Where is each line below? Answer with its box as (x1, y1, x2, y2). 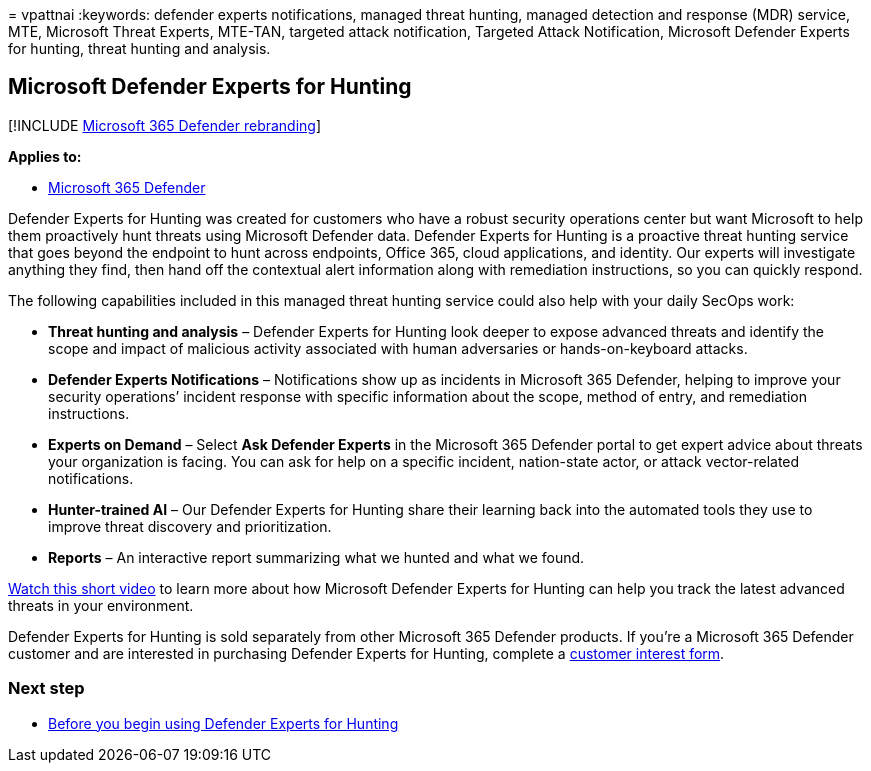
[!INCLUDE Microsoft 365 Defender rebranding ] (8, 116, 322, 134)
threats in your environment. (8, 596, 194, 614)
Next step (8, 678, 85, 699)
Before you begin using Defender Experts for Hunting (48, 714, 399, 732)
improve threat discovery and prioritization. (48, 517, 332, 535)
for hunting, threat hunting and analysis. (8, 40, 271, 57)
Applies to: (8, 147, 82, 165)
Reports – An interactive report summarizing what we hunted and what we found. (48, 548, 585, 566)
